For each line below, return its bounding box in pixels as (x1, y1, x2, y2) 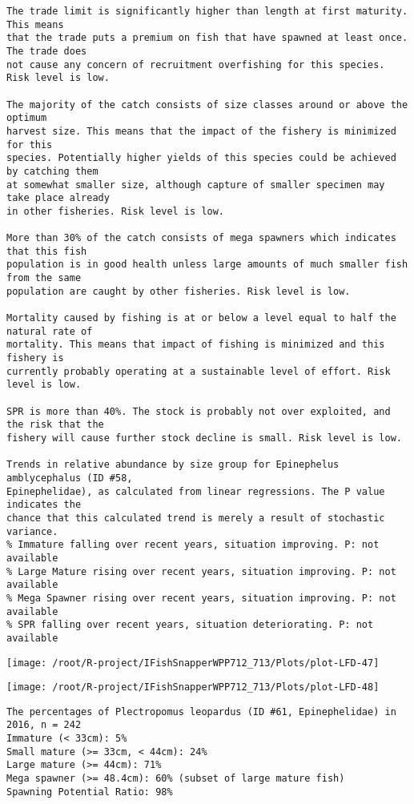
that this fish (6, 245, 87, 257)
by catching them (6, 165, 98, 177)
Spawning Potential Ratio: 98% (6, 786, 173, 798)
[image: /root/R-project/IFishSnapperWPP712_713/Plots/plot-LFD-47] (6, 657, 380, 669)
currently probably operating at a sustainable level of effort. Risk (6, 365, 391, 377)
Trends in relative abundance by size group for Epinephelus (6, 459, 340, 471)
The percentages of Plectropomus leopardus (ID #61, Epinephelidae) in (6, 706, 396, 718)
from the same (6, 272, 82, 284)
